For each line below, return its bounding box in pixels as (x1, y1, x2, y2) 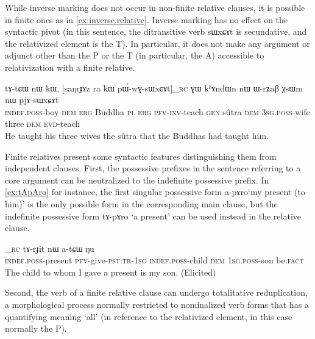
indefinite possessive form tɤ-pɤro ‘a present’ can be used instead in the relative (5, 209, 302, 222)
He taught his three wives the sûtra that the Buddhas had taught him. (5, 129, 269, 141)
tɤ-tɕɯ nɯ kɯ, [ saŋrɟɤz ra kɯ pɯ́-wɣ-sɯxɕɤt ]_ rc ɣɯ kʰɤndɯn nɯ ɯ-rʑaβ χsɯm (5, 81, 303, 94)
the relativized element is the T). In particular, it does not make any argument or (5, 37, 310, 49)
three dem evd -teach (5, 117, 80, 130)
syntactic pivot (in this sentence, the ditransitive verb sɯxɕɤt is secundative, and (5, 25, 307, 38)
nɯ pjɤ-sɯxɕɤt (5, 93, 59, 106)
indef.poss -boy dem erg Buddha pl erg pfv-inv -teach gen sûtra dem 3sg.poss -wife (5, 105, 310, 118)
